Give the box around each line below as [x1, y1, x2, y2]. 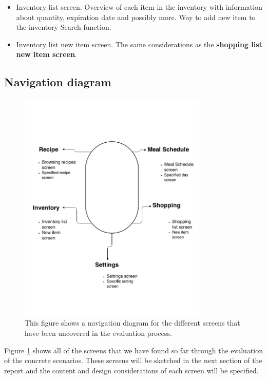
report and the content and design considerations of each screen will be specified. [4, 365, 259, 375]
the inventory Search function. [16, 22, 111, 32]
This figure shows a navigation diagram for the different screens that [25, 317, 240, 328]
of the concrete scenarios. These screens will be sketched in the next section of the [4, 355, 262, 366]
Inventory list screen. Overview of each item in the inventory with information [16, 2, 262, 12]
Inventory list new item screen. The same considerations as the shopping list [16, 39, 262, 49]
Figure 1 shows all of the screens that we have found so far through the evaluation [4, 345, 263, 355]
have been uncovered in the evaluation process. [25, 328, 172, 338]
